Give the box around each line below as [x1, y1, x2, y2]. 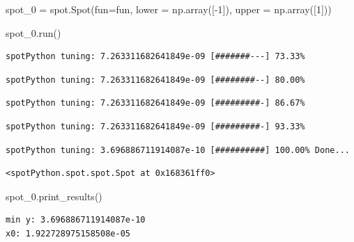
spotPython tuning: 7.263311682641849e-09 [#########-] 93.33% [6, 121, 305, 131]
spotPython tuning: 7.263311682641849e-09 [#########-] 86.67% [6, 98, 305, 108]
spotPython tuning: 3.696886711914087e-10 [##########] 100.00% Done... [6, 145, 350, 155]
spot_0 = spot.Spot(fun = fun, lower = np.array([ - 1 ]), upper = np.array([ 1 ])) [6, 2, 332, 16]
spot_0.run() [6, 25, 61, 40]
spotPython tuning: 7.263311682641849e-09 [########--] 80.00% [6, 74, 305, 85]
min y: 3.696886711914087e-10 [6, 215, 146, 225]
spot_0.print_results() [6, 188, 102, 203]
